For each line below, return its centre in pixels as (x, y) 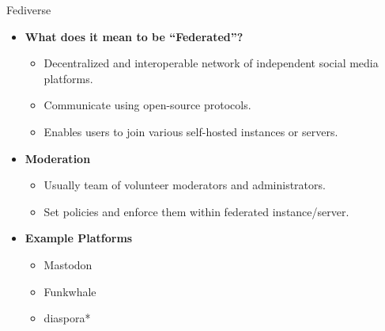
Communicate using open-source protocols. (147, 105)
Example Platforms (79, 238)
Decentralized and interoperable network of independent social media (211, 63)
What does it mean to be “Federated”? (134, 36)
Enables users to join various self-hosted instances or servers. (191, 131)
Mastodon (68, 264)
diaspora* (67, 318)
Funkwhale (70, 291)
